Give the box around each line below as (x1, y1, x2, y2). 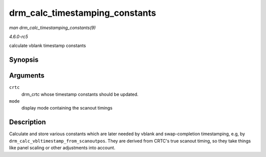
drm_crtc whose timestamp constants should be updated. (21, 91, 139, 97)
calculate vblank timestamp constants (9, 42, 86, 49)
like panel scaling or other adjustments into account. (9, 145, 116, 151)
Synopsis (9, 56, 39, 64)
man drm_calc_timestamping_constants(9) (9, 25, 96, 31)
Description (9, 118, 46, 126)
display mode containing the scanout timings (21, 105, 113, 111)
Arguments (9, 72, 45, 80)
